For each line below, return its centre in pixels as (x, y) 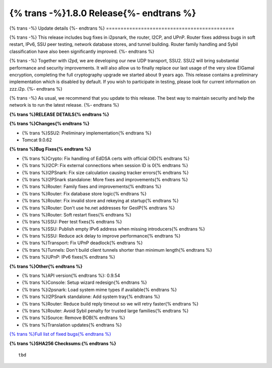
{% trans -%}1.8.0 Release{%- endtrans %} (103, 13)
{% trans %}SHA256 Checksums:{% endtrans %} (63, 343)
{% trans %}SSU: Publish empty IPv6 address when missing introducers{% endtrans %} (113, 229)
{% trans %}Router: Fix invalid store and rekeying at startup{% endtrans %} (100, 201)
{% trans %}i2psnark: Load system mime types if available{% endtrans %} (99, 289)
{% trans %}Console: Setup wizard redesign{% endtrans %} (84, 282)
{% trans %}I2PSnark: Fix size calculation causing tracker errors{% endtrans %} (105, 172)
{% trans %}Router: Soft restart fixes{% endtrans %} (77, 214)
